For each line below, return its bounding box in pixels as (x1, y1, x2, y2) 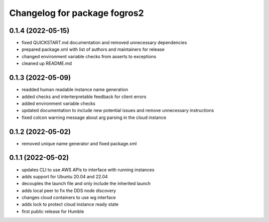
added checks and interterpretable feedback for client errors (21, 94, 146, 100)
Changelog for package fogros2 (9, 7, 144, 18)
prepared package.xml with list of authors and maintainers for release (21, 46, 165, 52)
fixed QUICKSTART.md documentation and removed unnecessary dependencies (21, 40, 187, 46)
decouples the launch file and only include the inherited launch (21, 181, 151, 187)
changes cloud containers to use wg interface (21, 195, 116, 201)
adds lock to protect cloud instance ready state (21, 202, 119, 208)
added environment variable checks (21, 100, 96, 107)
